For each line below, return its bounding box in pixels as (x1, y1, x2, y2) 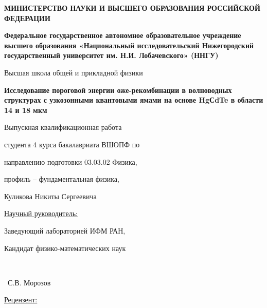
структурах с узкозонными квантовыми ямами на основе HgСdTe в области (4, 94, 263, 105)
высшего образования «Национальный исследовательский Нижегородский (4, 40, 254, 50)
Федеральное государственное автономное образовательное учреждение (4, 30, 241, 41)
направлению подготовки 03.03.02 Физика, (4, 156, 137, 167)
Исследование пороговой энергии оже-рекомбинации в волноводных (4, 84, 232, 95)
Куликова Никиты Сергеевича (4, 190, 97, 201)
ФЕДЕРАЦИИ (4, 12, 50, 23)
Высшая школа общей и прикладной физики (4, 67, 143, 78)
